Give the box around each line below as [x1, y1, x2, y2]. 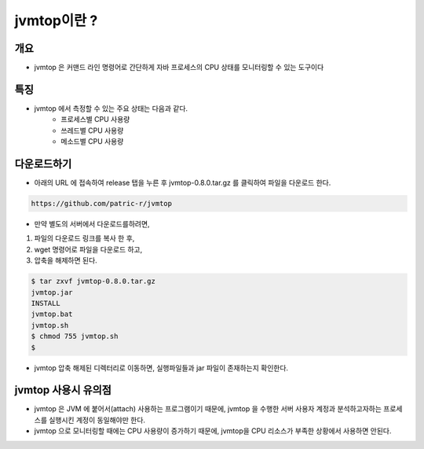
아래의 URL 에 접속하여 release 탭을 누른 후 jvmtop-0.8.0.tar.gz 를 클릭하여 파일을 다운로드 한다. [34, 178, 331, 188]
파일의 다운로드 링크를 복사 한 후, [34, 234, 135, 243]
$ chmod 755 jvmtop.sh [31, 332, 119, 341]
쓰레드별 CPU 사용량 [60, 126, 124, 135]
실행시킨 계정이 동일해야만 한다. [48, 415, 145, 425]
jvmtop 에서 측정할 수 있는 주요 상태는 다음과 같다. [34, 103, 188, 113]
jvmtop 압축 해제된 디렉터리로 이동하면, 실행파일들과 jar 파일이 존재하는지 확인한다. [34, 363, 289, 373]
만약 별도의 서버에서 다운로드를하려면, [34, 219, 150, 229]
